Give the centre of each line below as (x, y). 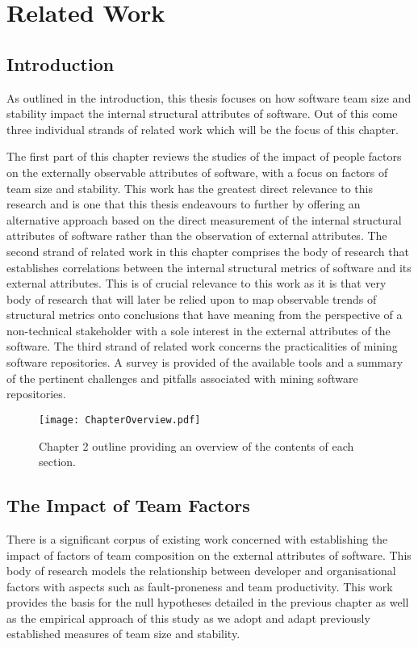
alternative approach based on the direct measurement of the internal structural (204, 219)
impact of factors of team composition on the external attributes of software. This (209, 555)
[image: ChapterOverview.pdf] (120, 420)
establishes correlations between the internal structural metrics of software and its (209, 267)
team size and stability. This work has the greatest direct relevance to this (190, 188)
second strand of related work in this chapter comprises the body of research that (208, 251)
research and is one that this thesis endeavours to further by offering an (184, 204)
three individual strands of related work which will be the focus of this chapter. (203, 129)
